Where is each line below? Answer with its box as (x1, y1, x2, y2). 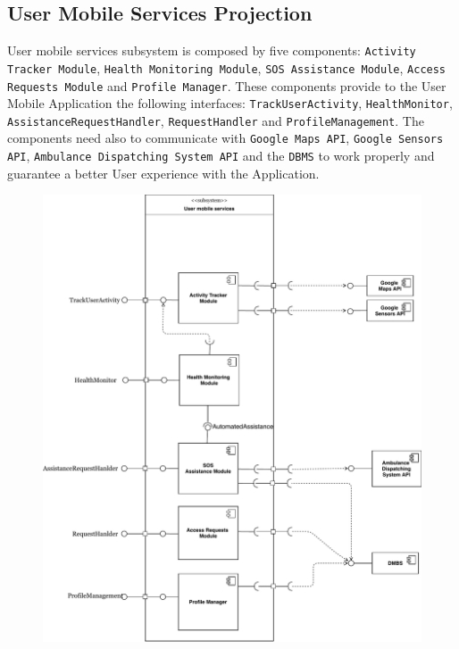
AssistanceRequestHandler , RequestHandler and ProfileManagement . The (7, 111, 424, 129)
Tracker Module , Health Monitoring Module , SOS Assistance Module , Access (7, 58, 446, 77)
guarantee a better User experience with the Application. (7, 163, 320, 182)
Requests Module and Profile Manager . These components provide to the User (7, 76, 446, 95)
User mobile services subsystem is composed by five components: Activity (7, 41, 416, 60)
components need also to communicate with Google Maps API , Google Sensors (7, 129, 444, 147)
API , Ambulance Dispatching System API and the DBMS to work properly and (7, 146, 435, 165)
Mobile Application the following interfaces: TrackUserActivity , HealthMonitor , (7, 94, 453, 112)
